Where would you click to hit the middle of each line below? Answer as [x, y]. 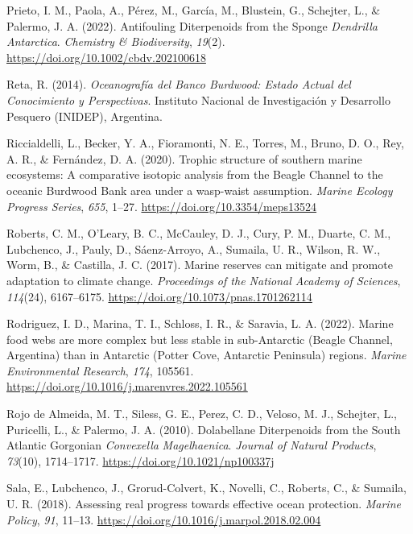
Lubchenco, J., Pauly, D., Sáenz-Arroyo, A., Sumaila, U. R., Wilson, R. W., [194, 248]
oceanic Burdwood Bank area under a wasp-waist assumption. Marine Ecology [200, 190]
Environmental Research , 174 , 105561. [100, 370]
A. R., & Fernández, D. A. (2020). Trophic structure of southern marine [184, 158]
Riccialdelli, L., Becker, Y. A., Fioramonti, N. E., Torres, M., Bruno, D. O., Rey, [205, 143]
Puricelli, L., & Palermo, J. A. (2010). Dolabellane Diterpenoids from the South [204, 429]
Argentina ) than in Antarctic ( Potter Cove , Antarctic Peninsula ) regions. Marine [206, 355]
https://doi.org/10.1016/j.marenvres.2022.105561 [127, 386]
